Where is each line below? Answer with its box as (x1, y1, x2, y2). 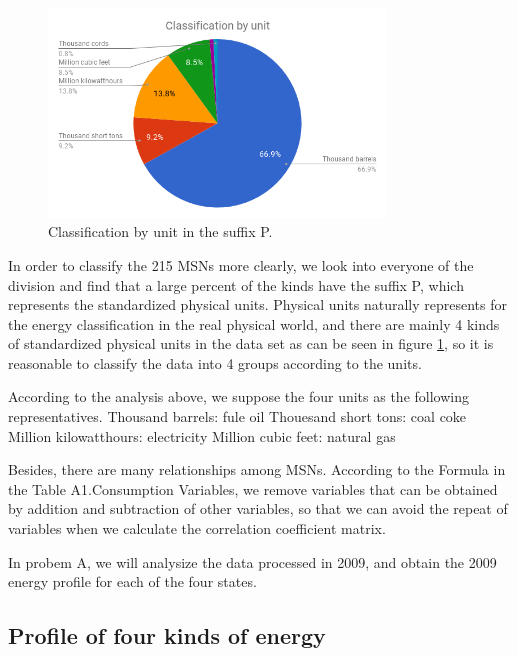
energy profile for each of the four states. (8, 571, 257, 592)
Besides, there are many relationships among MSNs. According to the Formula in (8, 459, 506, 480)
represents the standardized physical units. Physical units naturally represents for (8, 294, 507, 315)
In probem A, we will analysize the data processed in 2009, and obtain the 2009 (8, 551, 497, 572)
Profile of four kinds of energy (8, 620, 326, 651)
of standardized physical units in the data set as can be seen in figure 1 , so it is (8, 333, 494, 354)
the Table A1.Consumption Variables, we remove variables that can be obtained (8, 478, 498, 499)
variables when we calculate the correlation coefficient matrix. (8, 518, 386, 539)
